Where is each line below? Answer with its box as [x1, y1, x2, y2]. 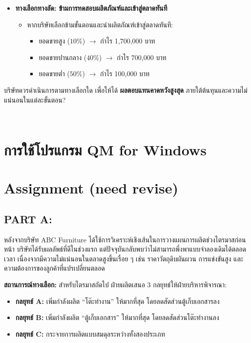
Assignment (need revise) [4, 178, 178, 198]
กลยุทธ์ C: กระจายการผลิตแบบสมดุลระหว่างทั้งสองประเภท [15, 328, 165, 339]
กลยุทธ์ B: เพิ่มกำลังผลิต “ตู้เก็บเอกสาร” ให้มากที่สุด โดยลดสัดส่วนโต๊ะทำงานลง [15, 312, 219, 322]
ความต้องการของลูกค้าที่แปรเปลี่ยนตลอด [4, 263, 105, 273]
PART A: [4, 211, 52, 226]
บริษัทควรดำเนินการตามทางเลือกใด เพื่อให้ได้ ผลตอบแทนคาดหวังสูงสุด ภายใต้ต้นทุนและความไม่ [4, 85, 248, 95]
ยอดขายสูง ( [39, 36, 70, 46]
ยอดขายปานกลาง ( [39, 52, 87, 62]
